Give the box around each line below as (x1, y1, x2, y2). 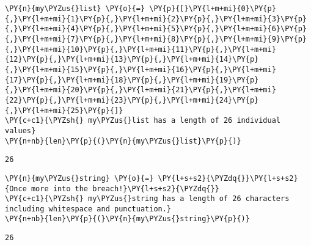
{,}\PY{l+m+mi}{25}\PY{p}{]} (5, 106, 123, 115)
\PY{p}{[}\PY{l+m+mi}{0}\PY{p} (149, 4, 276, 13)
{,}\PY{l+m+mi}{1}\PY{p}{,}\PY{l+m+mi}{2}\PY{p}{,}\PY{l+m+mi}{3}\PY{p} (5, 14, 307, 23)
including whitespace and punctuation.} (5, 204, 172, 213)
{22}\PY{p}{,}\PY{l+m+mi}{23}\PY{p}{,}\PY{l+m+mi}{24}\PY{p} (5, 95, 259, 104)
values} (5, 126, 36, 135)
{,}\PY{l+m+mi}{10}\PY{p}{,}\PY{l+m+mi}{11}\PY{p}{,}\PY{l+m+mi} (5, 45, 276, 54)
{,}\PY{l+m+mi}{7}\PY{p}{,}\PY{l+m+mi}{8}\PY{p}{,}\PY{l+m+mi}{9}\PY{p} (5, 34, 307, 43)
